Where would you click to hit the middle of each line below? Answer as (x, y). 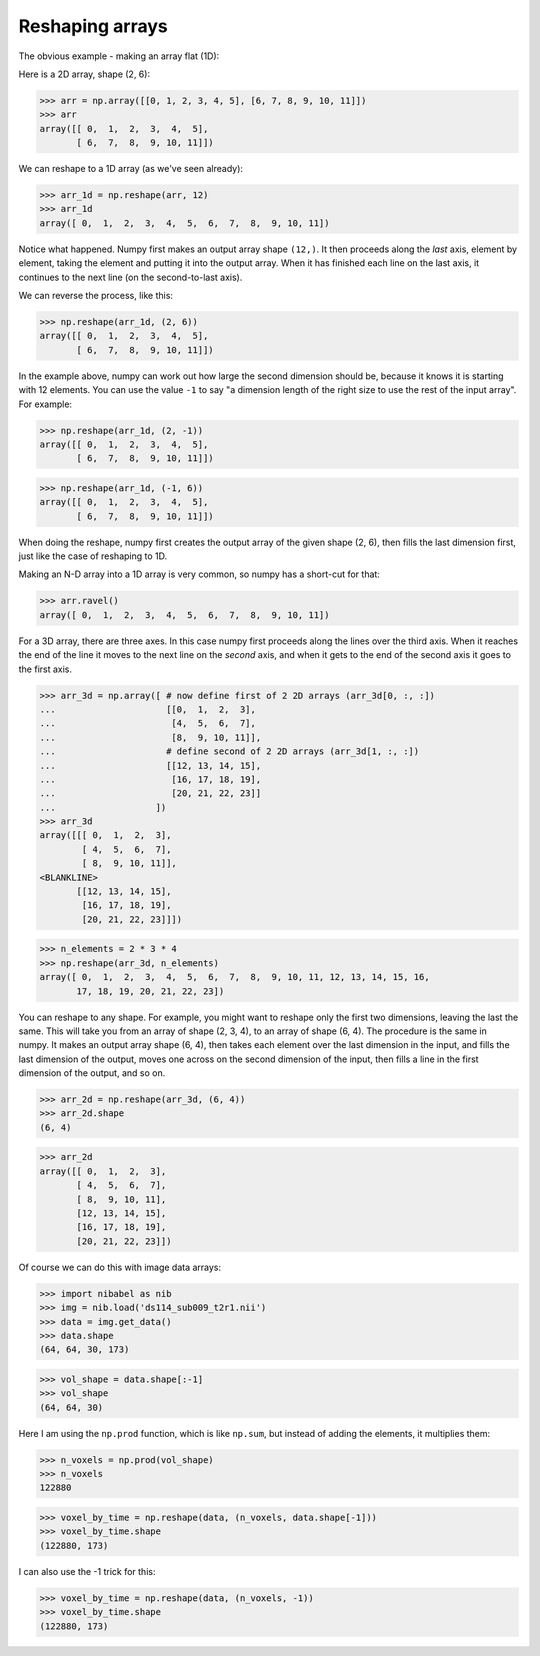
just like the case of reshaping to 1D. (93, 556)
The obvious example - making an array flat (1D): (119, 56)
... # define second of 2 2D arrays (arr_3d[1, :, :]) (229, 751)
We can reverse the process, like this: (96, 295)
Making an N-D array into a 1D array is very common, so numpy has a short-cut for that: (199, 574)
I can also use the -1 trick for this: (87, 1571)
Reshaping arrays (93, 26)
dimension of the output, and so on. (92, 1073)
